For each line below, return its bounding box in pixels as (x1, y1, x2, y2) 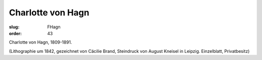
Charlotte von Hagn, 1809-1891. (9, 39, 72, 45)
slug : (9, 24, 19, 30)
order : (9, 30, 22, 36)
